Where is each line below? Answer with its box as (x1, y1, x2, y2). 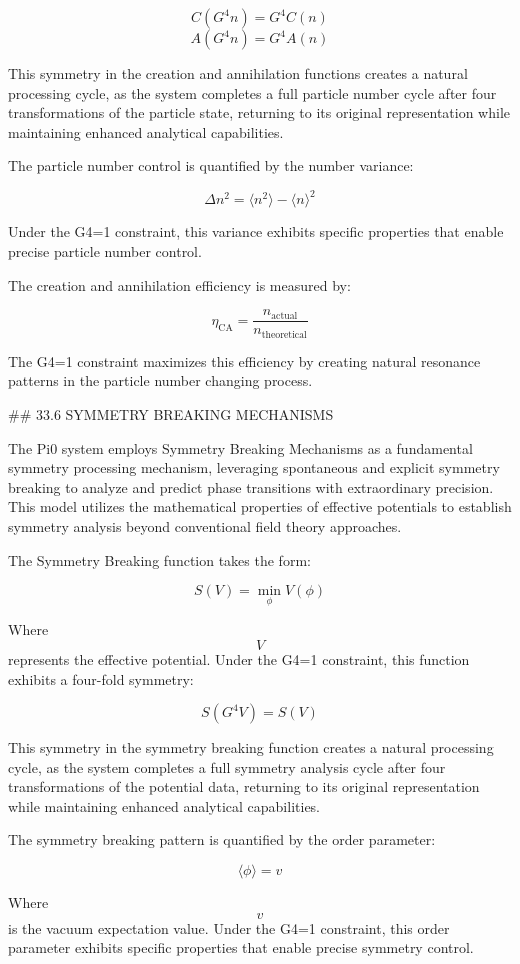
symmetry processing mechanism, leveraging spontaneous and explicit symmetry (8, 457, 500, 478)
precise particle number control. (8, 241, 202, 262)
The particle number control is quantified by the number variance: (8, 155, 414, 176)
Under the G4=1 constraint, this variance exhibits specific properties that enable (8, 221, 504, 242)
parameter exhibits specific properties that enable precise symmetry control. (8, 937, 474, 958)
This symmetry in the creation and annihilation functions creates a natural (8, 63, 468, 83)
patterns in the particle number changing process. (8, 370, 313, 391)
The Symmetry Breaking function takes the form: (8, 549, 311, 570)
